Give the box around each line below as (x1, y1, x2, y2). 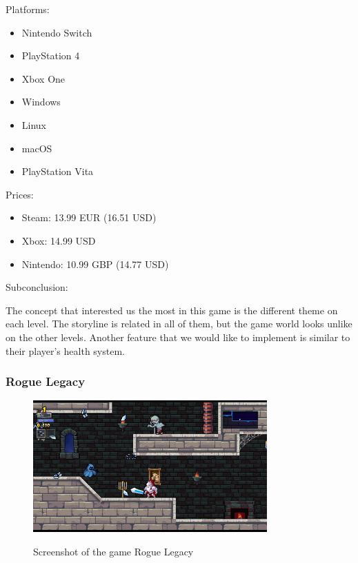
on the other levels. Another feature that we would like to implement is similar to (6, 329, 350, 344)
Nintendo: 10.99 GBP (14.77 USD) (21, 256, 169, 271)
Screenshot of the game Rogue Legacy (33, 544, 194, 558)
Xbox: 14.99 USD (21, 233, 96, 247)
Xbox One (21, 71, 66, 85)
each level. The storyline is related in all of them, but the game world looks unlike (6, 316, 352, 331)
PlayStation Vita (21, 164, 94, 178)
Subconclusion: (6, 280, 68, 294)
